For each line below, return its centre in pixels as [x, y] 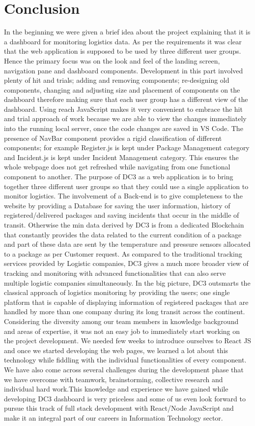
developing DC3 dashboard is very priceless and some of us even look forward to [125, 398]
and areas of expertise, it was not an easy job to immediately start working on [122, 331]
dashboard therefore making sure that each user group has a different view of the [126, 99]
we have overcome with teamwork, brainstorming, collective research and [113, 379]
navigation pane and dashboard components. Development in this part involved [124, 70]
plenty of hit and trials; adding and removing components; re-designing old [117, 80]
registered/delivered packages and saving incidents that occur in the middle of [122, 215]
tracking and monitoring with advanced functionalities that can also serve [115, 273]
